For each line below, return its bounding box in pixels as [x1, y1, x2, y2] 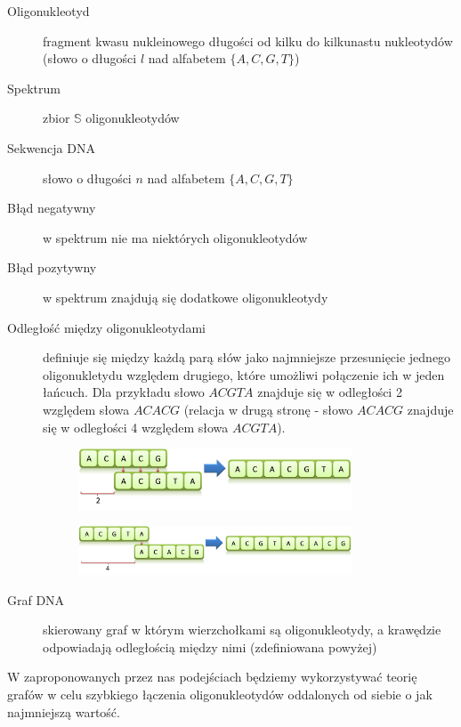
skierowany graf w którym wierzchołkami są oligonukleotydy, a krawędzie [43, 620, 441, 639]
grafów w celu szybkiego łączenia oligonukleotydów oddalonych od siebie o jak [7, 684, 433, 703]
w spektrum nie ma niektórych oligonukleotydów [43, 228, 308, 246]
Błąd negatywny [7, 198, 96, 217]
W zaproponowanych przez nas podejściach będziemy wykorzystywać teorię [7, 667, 417, 686]
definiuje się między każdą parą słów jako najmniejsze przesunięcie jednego [43, 348, 451, 367]
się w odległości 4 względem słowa [43, 417, 229, 436]
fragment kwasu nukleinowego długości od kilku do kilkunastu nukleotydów [43, 31, 453, 50]
